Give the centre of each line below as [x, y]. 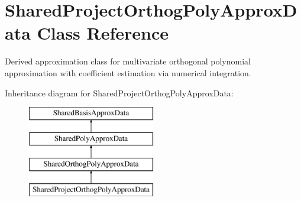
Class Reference [103, 33]
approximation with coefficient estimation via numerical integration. [128, 72]
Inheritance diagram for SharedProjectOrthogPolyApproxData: [119, 93]
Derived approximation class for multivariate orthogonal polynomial [128, 61]
